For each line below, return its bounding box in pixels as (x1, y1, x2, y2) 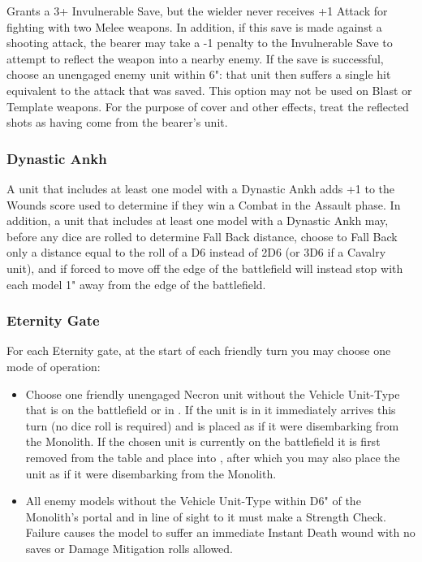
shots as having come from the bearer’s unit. (6, 114, 228, 131)
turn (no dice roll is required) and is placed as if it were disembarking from (25, 417, 399, 434)
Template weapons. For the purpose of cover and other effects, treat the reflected (6, 97, 409, 115)
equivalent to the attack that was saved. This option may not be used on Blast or (6, 81, 412, 98)
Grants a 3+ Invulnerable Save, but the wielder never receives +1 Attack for (6, 2, 388, 19)
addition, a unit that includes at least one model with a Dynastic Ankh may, (6, 212, 389, 229)
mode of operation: (6, 357, 101, 374)
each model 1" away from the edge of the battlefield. (6, 275, 266, 292)
